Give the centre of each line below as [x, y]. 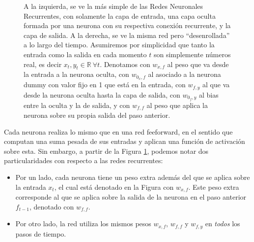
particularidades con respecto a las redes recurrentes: [84, 160]
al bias [209, 94]
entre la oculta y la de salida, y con [77, 105]
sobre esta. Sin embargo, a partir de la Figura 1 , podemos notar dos [106, 151]
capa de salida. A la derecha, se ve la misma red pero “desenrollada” [127, 35]
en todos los [223, 224]
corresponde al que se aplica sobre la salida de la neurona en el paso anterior [131, 197]
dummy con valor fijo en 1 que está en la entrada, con [105, 85]
